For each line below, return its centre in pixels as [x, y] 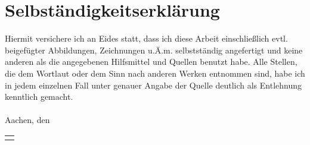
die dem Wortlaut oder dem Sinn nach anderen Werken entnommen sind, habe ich [155, 73]
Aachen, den [27, 120]
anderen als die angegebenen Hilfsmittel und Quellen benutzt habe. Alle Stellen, [151, 62]
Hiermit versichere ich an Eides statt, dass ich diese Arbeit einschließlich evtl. [146, 38]
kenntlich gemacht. [39, 97]
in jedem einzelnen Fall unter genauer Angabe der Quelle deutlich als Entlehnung [154, 85]
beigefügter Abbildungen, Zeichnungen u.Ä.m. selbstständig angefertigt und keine [154, 50]
